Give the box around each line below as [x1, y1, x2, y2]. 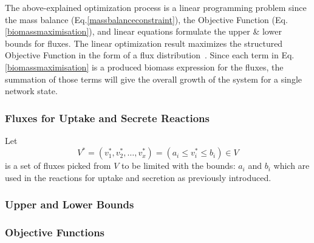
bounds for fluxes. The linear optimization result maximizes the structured [5, 36, 283, 49]
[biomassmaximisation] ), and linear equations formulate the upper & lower [5, 25, 282, 38]
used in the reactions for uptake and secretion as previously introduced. [5, 171, 271, 183]
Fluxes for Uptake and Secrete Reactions [5, 110, 210, 125]
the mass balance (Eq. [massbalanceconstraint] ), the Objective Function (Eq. [5, 13, 288, 26]
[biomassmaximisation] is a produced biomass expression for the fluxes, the [5, 60, 284, 73]
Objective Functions [5, 225, 105, 240]
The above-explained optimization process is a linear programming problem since [5, 1, 307, 13]
